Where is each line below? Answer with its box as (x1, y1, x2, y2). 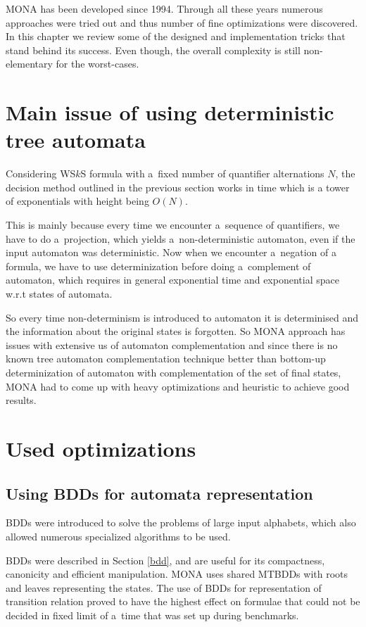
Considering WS (6, 166, 76, 181)
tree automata (6, 125, 146, 154)
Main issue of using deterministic (6, 98, 334, 127)
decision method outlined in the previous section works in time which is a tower (6, 179, 350, 194)
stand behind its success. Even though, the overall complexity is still (6, 42, 301, 57)
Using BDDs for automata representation (6, 482, 313, 504)
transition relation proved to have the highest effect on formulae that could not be (6, 594, 360, 609)
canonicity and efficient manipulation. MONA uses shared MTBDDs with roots (6, 566, 348, 581)
